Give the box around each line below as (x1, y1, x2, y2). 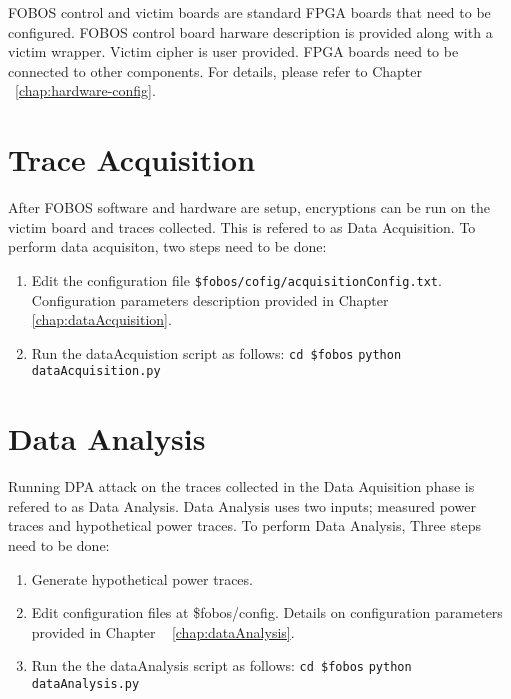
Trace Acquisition (8, 139, 256, 180)
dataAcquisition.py (31, 364, 161, 379)
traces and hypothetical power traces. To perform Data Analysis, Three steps (8, 515, 481, 536)
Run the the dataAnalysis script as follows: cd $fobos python (31, 655, 412, 676)
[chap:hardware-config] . (15, 80, 156, 101)
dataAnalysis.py (31, 676, 140, 691)
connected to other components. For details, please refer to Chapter (8, 60, 422, 81)
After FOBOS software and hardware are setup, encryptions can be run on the (8, 197, 490, 218)
